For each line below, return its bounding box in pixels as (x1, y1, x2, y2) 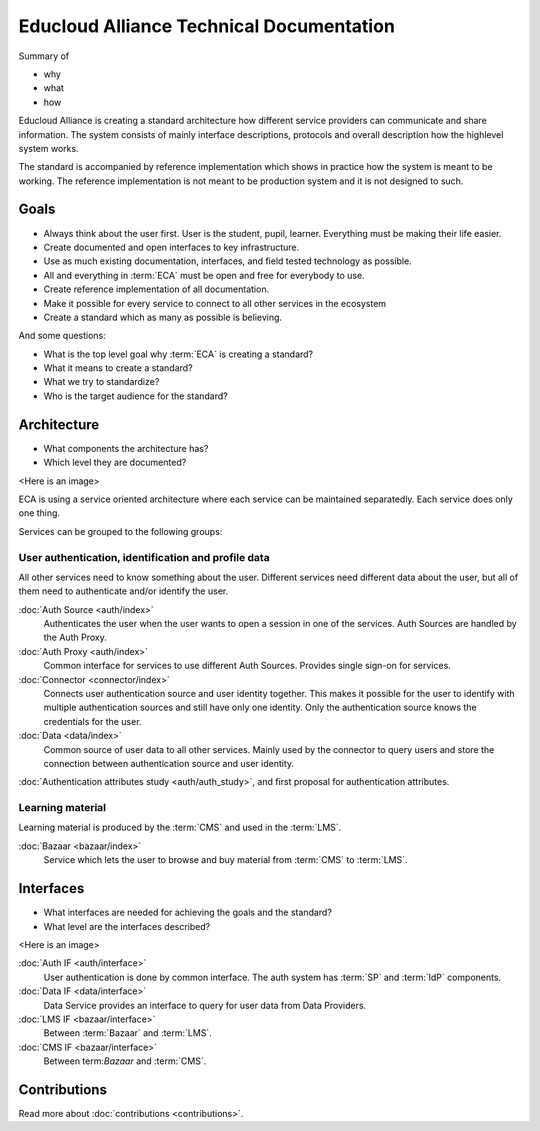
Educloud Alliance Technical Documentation (18, 15, 395, 37)
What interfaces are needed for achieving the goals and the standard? (43, 906, 332, 919)
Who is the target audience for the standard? (43, 390, 229, 402)
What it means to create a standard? (43, 362, 194, 374)
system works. (18, 142, 79, 154)
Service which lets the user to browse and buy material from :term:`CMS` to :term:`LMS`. (43, 854, 409, 866)
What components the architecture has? (43, 442, 209, 454)
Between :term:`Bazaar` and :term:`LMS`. (43, 1027, 212, 1039)
